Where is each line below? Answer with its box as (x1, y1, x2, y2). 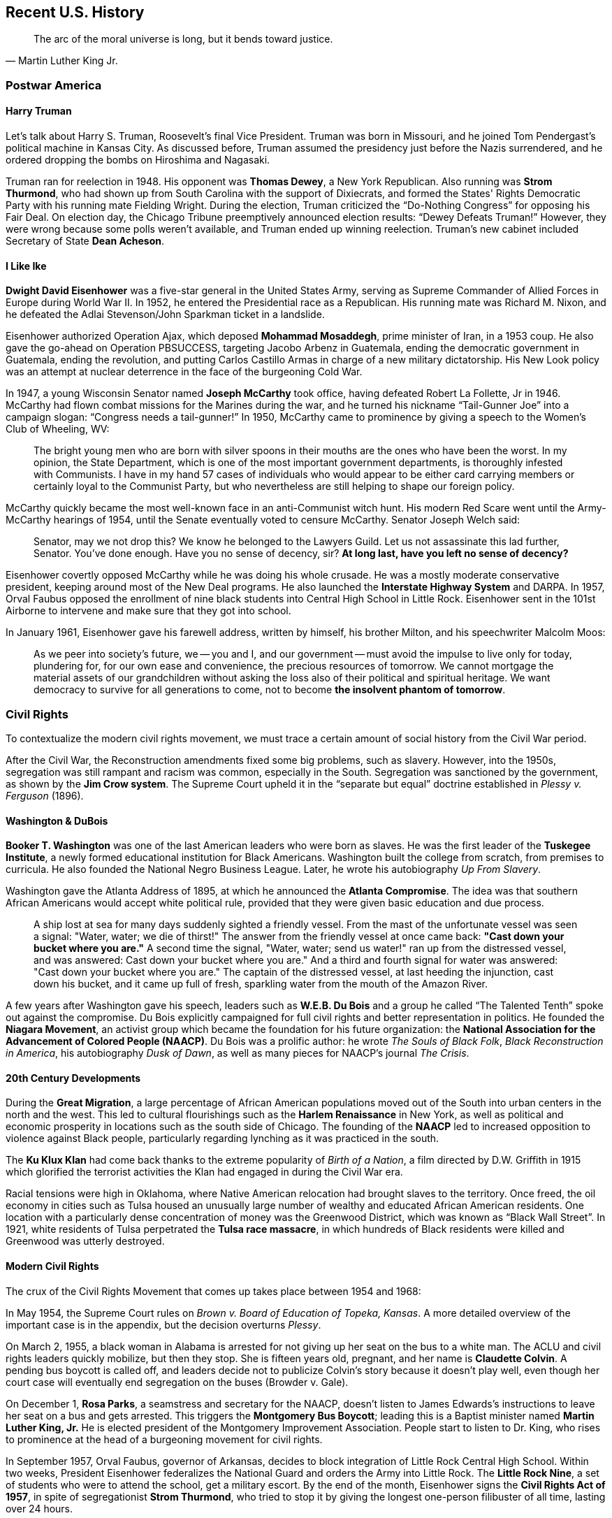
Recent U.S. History (6, 3, 145, 21)
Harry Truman (6, 105, 72, 117)
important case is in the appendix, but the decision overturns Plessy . (6, 1318, 321, 1331)
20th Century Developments (6, 1071, 141, 1084)
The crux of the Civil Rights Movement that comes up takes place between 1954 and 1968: (6, 1285, 421, 1297)
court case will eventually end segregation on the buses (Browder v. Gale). (6, 1375, 349, 1388)
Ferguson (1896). (6, 789, 84, 802)
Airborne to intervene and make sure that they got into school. (6, 605, 291, 617)
